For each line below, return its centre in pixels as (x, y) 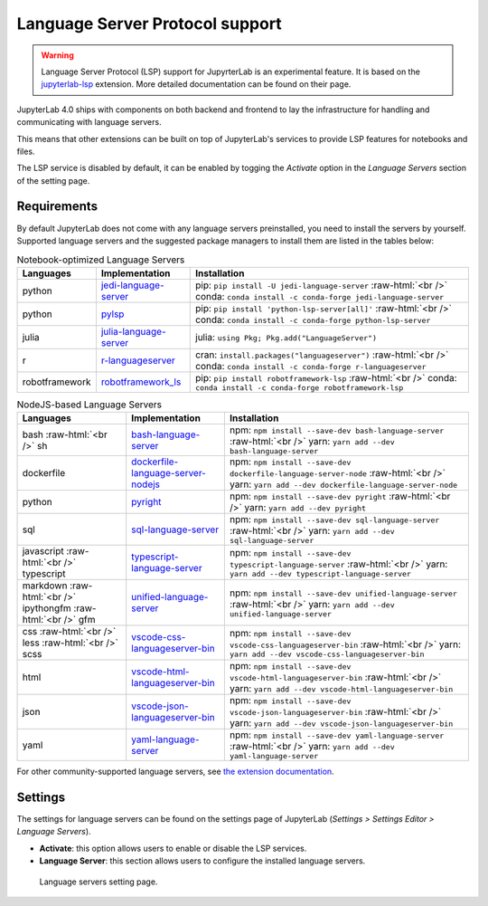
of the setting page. (53, 180)
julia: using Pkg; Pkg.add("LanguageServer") (286, 337)
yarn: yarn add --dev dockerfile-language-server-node (343, 484)
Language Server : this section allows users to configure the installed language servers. (202, 861)
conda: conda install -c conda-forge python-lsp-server (313, 319)
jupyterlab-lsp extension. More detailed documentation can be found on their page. (196, 84)
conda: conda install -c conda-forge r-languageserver (311, 366)
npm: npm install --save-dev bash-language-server (337, 430)
